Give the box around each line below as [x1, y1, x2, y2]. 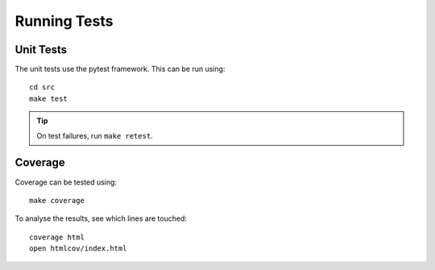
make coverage [29, 196, 85, 205]
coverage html [29, 232, 85, 242]
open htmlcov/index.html [29, 244, 127, 253]
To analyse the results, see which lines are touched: [14, 214, 188, 223]
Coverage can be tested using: [14, 177, 117, 187]
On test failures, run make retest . [36, 131, 153, 140]
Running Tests [14, 12, 114, 30]
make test [29, 93, 68, 103]
